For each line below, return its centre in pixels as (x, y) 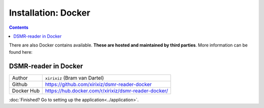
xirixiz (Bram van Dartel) (74, 78)
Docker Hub (26, 90)
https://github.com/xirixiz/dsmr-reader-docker (98, 84)
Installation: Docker (50, 13)
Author (20, 78)
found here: (21, 52)
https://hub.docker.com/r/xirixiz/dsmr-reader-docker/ (106, 90)
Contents (19, 27)
